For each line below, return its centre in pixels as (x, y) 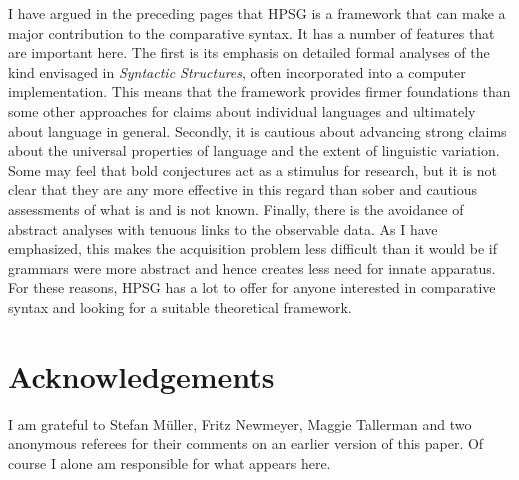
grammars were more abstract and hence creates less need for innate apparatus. (252, 267)
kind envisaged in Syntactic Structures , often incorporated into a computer (237, 71)
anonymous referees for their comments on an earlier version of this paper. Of (246, 443)
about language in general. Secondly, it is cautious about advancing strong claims (257, 130)
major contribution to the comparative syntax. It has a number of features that (251, 32)
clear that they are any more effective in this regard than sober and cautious (243, 189)
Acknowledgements (141, 375)
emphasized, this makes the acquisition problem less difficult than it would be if (252, 248)
